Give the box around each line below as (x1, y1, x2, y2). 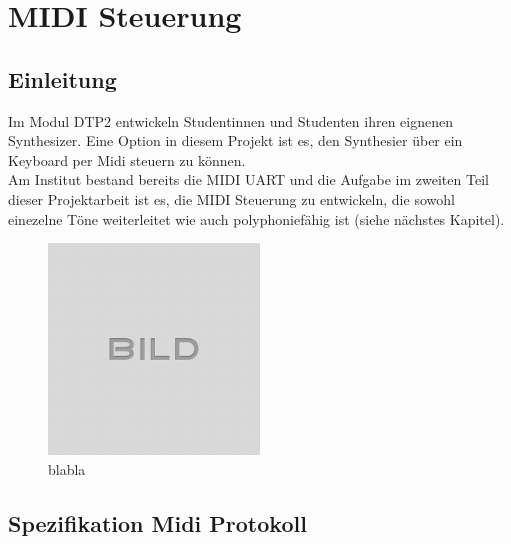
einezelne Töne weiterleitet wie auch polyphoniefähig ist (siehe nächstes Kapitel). (8, 208, 505, 229)
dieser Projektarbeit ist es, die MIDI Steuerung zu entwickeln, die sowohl (8, 188, 455, 209)
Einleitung (8, 63, 117, 94)
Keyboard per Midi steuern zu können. (8, 149, 246, 170)
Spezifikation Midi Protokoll (8, 507, 307, 538)
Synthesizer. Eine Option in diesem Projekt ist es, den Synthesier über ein (8, 130, 463, 151)
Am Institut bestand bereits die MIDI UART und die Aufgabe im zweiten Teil (8, 169, 489, 190)
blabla (48, 458, 86, 479)
